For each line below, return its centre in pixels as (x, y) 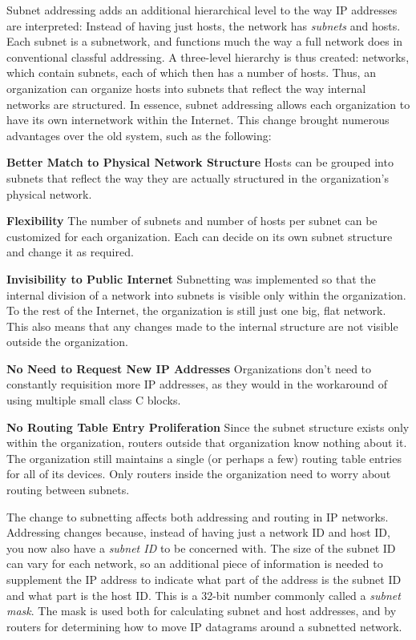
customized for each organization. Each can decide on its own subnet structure (200, 236)
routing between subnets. (68, 490)
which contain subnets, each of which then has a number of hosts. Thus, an (191, 72)
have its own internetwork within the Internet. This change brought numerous (198, 120)
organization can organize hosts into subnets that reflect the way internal (186, 88)
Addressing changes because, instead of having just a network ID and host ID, (198, 532)
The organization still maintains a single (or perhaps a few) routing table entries (204, 458)
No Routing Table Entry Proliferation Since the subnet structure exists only (208, 427)
